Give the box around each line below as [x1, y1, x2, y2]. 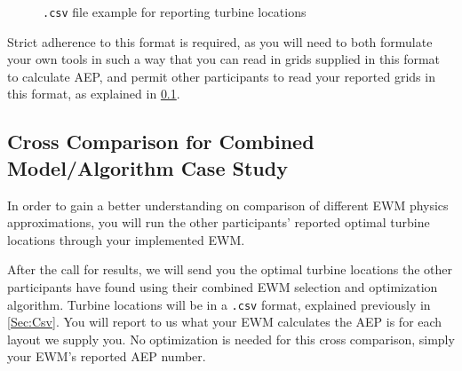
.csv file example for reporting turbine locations [43, 3, 307, 20]
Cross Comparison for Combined [7, 128, 315, 155]
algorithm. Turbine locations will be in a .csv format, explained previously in [7, 295, 431, 313]
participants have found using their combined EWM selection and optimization [7, 278, 438, 296]
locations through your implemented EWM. [7, 230, 245, 249]
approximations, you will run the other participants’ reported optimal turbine [7, 213, 430, 232]
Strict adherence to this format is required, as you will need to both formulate [7, 32, 433, 51]
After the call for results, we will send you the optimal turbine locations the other [7, 260, 453, 279]
